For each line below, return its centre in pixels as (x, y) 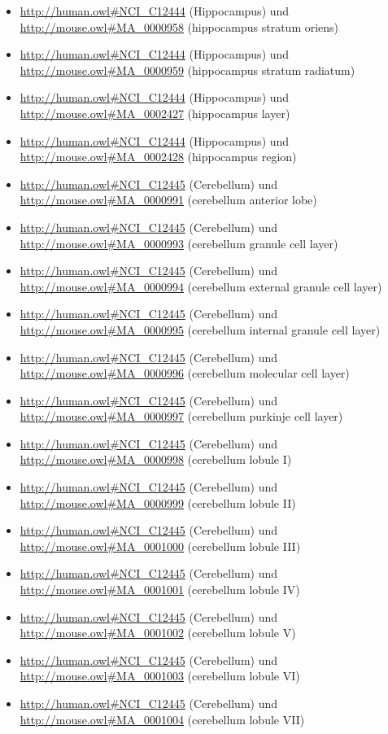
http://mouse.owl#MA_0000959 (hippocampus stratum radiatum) (187, 70)
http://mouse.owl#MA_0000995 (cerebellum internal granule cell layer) (200, 329)
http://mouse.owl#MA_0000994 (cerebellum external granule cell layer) (201, 286)
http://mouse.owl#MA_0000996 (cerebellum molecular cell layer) (185, 373)
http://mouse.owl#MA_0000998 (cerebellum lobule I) (156, 459)
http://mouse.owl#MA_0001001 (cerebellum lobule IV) (160, 590)
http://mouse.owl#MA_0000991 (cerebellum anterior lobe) (168, 200)
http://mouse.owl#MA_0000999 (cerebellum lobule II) (158, 502)
